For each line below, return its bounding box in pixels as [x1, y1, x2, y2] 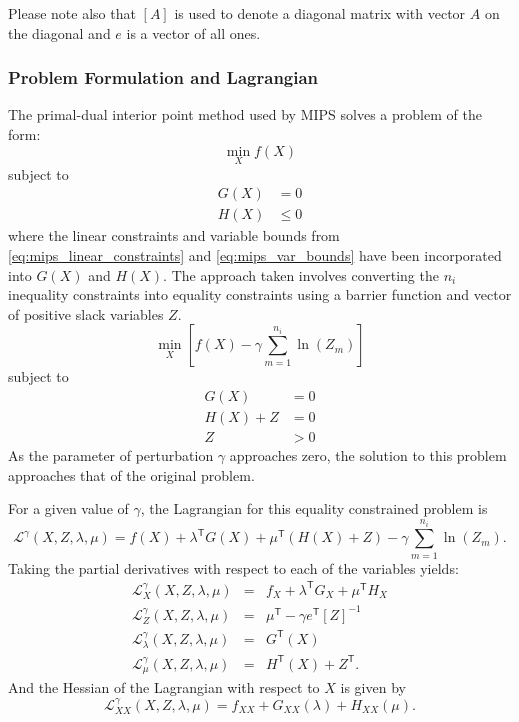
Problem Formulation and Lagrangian [8, 65, 319, 90]
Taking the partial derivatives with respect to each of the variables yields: [8, 557, 459, 578]
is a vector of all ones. [126, 22, 261, 43]
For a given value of [8, 498, 129, 519]
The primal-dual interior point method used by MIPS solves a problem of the [8, 104, 482, 125]
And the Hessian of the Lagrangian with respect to [8, 677, 320, 698]
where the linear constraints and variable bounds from [8, 225, 340, 246]
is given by [340, 677, 406, 698]
